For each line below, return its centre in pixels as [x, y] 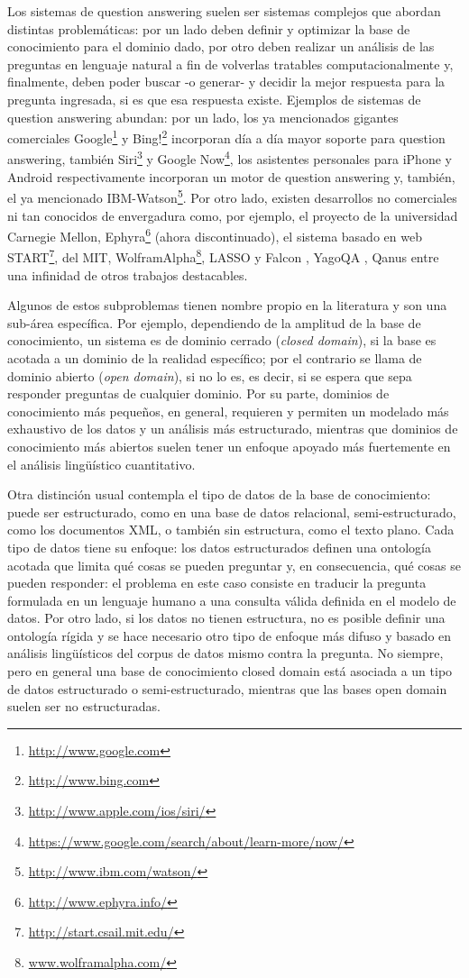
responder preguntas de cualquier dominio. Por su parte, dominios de [198, 393]
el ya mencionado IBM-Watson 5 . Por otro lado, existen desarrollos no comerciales [232, 196]
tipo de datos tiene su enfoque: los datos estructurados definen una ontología [219, 547]
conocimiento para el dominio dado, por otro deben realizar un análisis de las [221, 46]
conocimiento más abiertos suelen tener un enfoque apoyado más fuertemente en [229, 446]
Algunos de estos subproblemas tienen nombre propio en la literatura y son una [227, 305]
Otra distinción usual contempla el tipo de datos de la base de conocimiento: [219, 494]
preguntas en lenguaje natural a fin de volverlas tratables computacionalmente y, [230, 64]
